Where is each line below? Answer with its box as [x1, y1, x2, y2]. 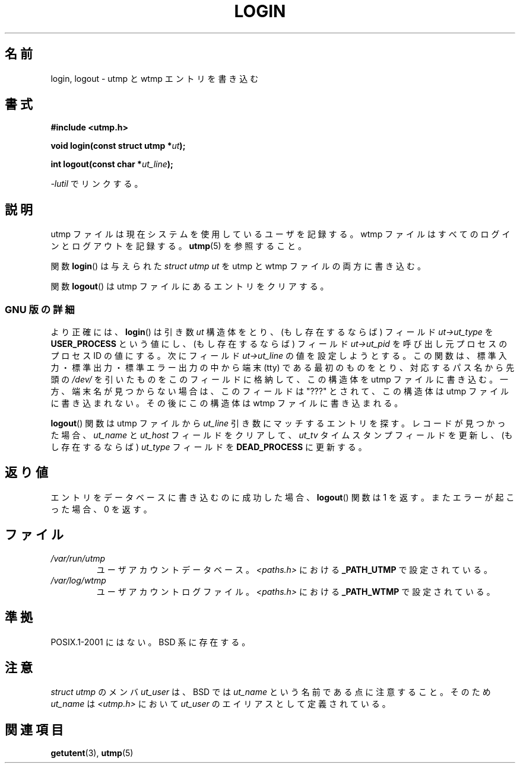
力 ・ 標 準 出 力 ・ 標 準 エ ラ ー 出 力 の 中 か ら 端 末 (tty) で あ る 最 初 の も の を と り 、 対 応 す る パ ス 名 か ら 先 [50, 362, 515, 373]
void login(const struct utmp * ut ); [50, 141, 186, 151]
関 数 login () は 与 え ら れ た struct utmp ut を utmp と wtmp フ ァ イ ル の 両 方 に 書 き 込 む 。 [50, 261, 426, 272]
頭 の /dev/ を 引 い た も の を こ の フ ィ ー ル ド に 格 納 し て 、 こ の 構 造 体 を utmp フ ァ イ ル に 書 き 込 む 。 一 [50, 374, 509, 385]
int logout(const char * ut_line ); [50, 159, 173, 170]
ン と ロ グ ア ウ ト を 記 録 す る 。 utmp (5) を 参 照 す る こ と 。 [50, 241, 307, 251]
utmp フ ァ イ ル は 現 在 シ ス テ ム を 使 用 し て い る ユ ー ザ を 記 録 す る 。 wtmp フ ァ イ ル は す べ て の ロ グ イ [50, 229, 511, 240]
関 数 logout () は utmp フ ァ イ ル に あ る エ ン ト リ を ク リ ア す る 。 [50, 281, 329, 292]
